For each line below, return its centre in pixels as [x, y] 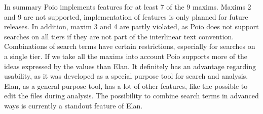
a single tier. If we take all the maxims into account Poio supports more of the [126, 56]
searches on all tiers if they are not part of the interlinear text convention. [119, 36]
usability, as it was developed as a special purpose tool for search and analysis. [126, 76]
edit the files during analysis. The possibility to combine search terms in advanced [131, 96]
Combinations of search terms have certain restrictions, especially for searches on [130, 46]
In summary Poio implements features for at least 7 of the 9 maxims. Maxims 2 [128, 7]
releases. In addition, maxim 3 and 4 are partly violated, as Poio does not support [131, 26]
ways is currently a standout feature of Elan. [73, 105]
